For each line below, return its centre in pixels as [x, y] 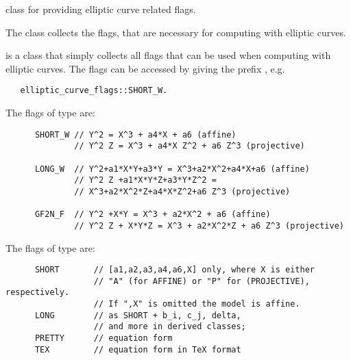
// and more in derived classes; [170, 327]
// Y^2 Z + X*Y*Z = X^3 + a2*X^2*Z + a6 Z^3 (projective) [209, 226]
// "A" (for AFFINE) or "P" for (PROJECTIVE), [202, 281]
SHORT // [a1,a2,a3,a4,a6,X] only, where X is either [175, 270]
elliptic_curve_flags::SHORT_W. [94, 91]
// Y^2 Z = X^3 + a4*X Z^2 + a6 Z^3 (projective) [190, 146]
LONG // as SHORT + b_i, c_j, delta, [138, 315]
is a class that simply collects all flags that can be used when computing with [168, 55]
